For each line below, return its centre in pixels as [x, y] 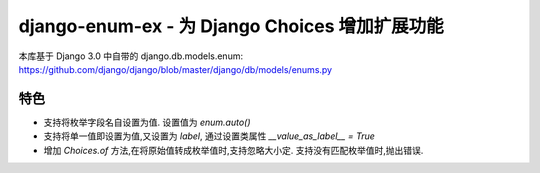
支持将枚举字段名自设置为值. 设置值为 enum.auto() [147, 122]
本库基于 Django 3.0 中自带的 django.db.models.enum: [131, 56]
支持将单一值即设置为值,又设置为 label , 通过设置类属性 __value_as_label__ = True [209, 136]
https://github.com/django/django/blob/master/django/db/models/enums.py [175, 69]
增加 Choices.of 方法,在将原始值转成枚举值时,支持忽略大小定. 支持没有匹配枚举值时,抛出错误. [233, 150]
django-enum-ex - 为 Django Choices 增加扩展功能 [231, 26]
